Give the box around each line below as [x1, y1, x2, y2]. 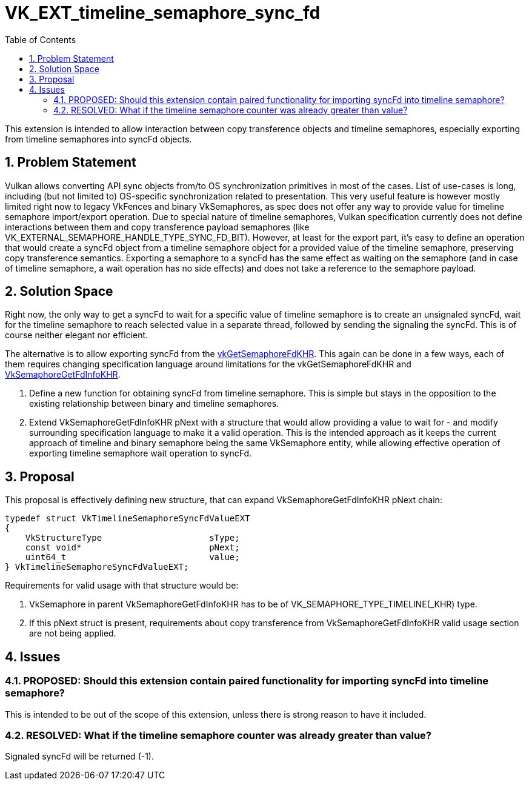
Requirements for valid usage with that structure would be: [5, 580, 239, 591]
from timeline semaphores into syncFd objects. [5, 133, 192, 144]
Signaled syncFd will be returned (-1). [5, 751, 155, 762]
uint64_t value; [25, 552, 240, 563]
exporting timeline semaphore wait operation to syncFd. [29, 448, 252, 459]
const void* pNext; [25, 543, 240, 553]
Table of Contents [5, 34, 76, 45]
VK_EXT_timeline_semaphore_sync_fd [5, 2, 321, 23]
